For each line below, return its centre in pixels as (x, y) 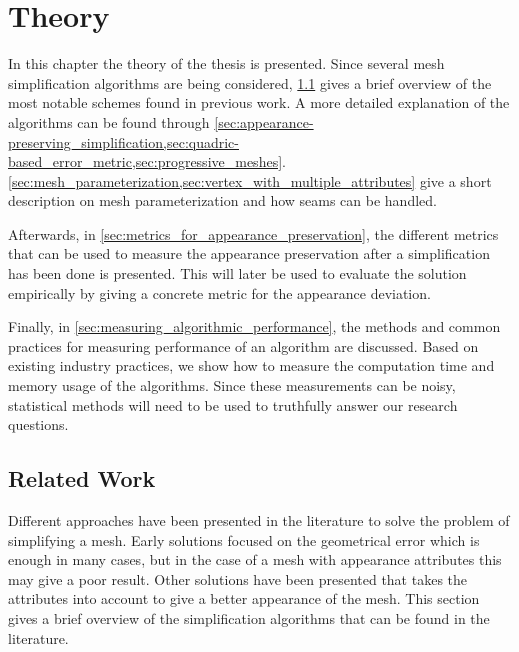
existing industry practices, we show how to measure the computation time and (251, 365)
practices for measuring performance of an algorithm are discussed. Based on (243, 345)
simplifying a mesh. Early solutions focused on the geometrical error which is (244, 539)
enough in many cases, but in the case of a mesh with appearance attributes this (255, 559)
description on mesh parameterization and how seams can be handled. (222, 200)
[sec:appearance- (264, 121)
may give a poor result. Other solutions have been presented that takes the (238, 578)
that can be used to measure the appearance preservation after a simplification (249, 253)
